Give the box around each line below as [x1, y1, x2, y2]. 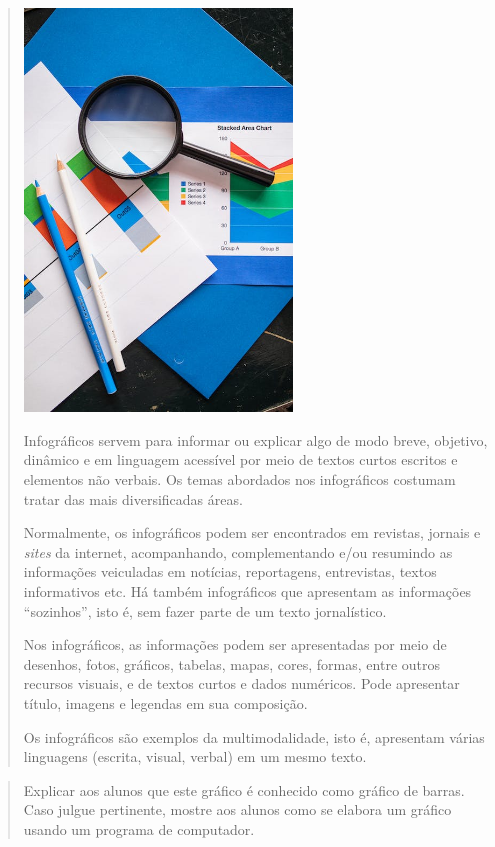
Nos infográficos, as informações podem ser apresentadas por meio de [23, 634, 447, 655]
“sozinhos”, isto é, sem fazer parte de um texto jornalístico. [23, 600, 387, 621]
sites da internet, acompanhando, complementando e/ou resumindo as [23, 541, 453, 562]
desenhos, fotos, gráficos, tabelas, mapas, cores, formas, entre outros [23, 653, 440, 674]
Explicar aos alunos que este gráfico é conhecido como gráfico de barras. [23, 779, 465, 800]
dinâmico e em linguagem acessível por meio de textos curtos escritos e [23, 449, 458, 470]
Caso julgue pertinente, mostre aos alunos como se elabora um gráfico [23, 799, 452, 820]
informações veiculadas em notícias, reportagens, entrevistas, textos [23, 561, 437, 582]
